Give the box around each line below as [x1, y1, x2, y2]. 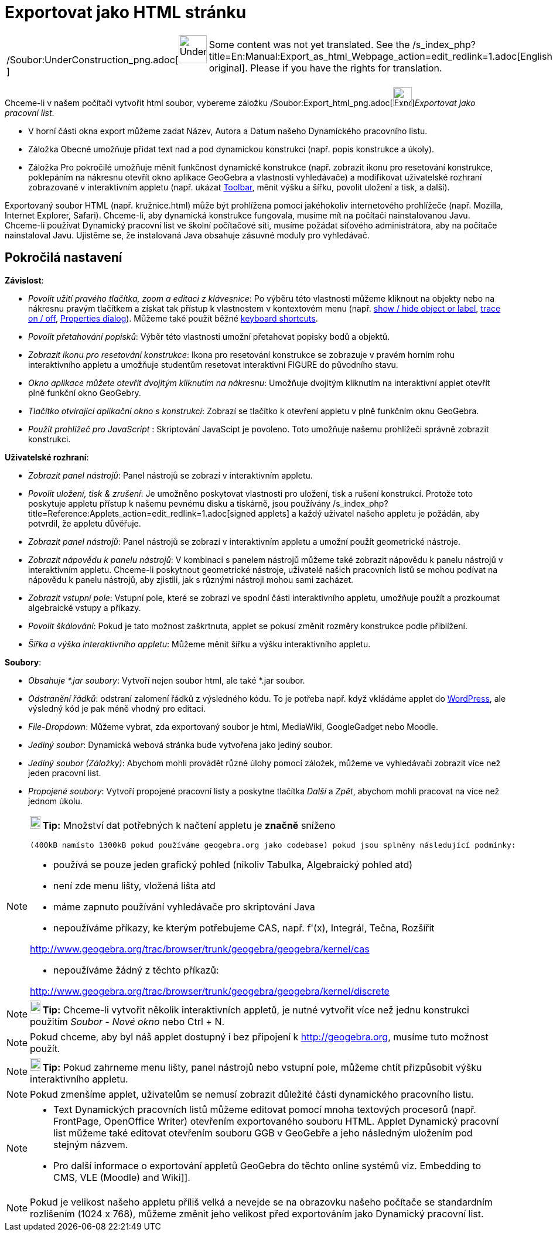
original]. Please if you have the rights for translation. [209, 62, 442, 74]
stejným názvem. [53, 1138, 128, 1150]
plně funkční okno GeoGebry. [28, 387, 141, 398]
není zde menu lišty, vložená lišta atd [53, 879, 216, 892]
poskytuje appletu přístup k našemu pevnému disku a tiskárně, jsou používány [28, 498, 331, 508]
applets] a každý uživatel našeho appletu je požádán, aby [258, 508, 480, 518]
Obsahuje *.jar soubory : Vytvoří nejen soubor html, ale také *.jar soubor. [28, 675, 305, 685]
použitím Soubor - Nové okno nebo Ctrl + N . [30, 1015, 225, 1027]
